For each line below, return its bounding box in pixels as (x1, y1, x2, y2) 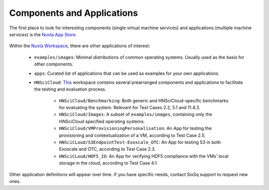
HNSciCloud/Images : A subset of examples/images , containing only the (59, 112, 213, 118)
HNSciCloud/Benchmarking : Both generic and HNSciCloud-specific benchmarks (59, 97, 229, 104)
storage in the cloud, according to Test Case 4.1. (59, 160, 158, 166)
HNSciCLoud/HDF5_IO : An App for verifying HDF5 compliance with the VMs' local (59, 153, 229, 159)
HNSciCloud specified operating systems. (59, 118, 145, 124)
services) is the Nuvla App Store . (9, 31, 77, 37)
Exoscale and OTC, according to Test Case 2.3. (59, 146, 156, 152)
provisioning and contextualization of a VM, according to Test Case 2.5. (59, 132, 206, 138)
